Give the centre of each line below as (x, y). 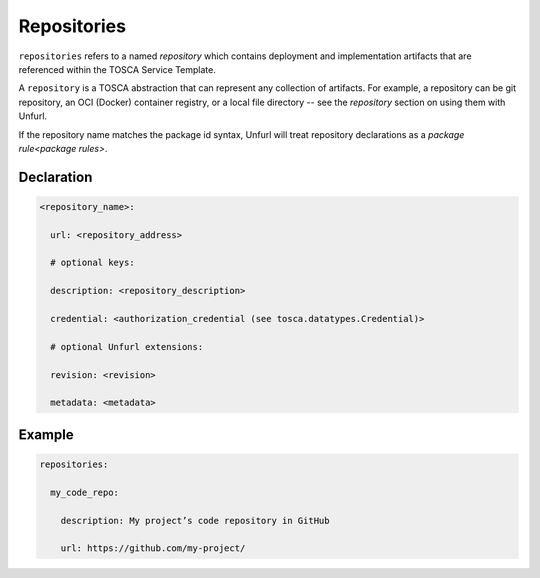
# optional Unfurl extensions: (127, 346)
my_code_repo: (85, 492)
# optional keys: (92, 263)
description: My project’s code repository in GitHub (195, 520)
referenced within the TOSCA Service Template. (117, 69)
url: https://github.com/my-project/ (153, 548)
